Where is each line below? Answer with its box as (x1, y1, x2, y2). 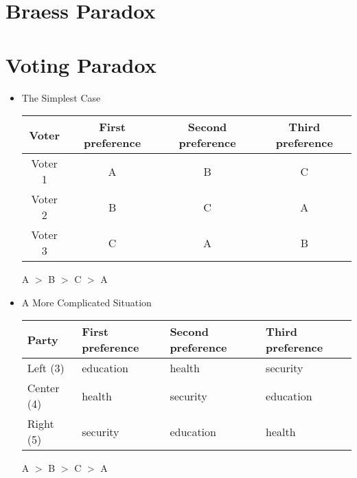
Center (27, 380, 60, 396)
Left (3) (27, 360, 65, 376)
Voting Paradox (5, 50, 157, 78)
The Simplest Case (21, 90, 101, 104)
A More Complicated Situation (21, 295, 152, 309)
